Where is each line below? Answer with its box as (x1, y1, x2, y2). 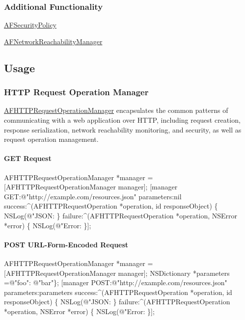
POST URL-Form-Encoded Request (4, 239, 129, 249)
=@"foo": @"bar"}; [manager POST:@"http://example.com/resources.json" (4, 277, 227, 288)
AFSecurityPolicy (4, 20, 57, 30)
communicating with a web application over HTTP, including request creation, (4, 115, 241, 125)
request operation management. (4, 134, 99, 144)
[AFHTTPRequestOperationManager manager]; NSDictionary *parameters (4, 267, 230, 278)
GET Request (4, 153, 52, 163)
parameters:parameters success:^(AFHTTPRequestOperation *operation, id (4, 287, 232, 297)
